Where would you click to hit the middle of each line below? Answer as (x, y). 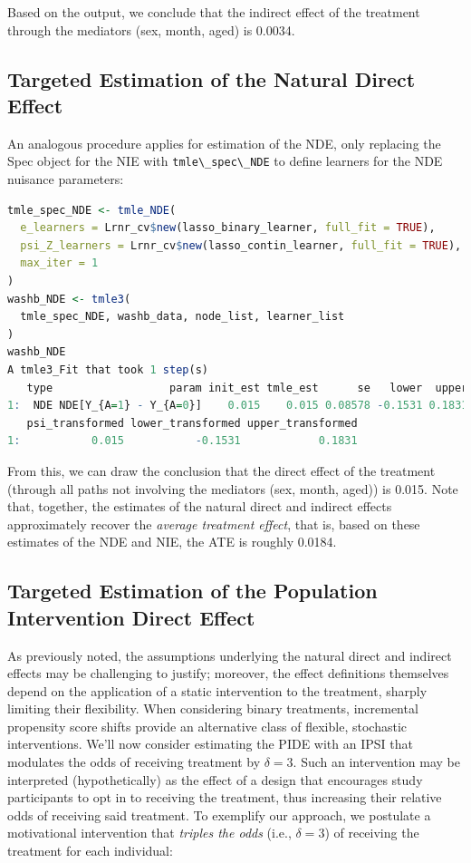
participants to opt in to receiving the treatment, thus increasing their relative (225, 797)
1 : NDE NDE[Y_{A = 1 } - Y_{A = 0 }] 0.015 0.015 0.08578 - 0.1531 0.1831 (238, 406)
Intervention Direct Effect (131, 617)
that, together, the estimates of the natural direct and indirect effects (200, 506)
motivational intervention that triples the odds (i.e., (149, 833)
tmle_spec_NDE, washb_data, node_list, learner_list (183, 317)
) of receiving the (372, 833)
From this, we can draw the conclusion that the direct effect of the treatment (221, 470)
